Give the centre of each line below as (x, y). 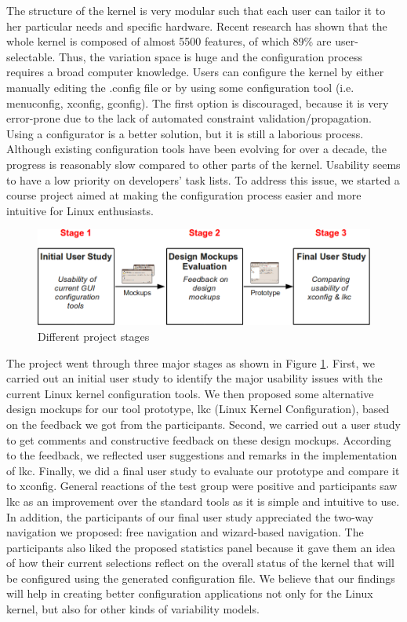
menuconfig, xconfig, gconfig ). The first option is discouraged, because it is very (198, 102)
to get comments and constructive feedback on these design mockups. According (199, 439)
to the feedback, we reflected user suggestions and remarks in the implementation (202, 455)
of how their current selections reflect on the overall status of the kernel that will (200, 563)
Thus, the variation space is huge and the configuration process (211, 56)
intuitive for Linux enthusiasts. (80, 210)
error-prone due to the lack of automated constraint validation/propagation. (189, 118)
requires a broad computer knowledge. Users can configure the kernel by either (195, 72)
